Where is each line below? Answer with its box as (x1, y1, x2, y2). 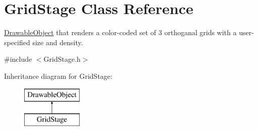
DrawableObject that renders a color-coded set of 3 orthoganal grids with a (4, 27, 237, 38)
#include (4, 54, 32, 64)
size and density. (32, 37, 83, 47)
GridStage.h (43, 54, 81, 64)
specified (4, 37, 30, 47)
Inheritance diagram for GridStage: (4, 70, 112, 81)
